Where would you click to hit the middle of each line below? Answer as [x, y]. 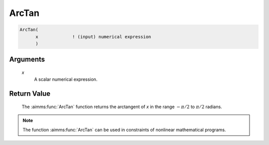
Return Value [30, 94]
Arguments [27, 60]
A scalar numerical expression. [66, 79]
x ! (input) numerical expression [93, 37]
